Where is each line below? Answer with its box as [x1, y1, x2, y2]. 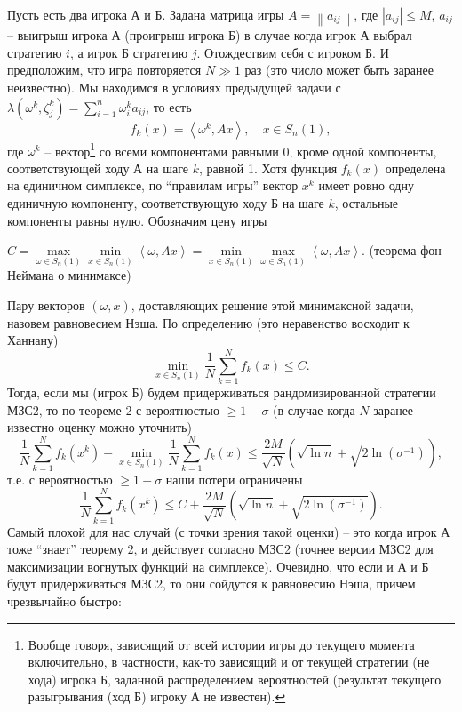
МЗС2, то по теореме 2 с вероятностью [7, 400, 219, 419]
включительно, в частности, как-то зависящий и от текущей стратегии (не [28, 652, 430, 671]
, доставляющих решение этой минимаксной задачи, [131, 296, 414, 315]
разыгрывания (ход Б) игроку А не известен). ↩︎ [28, 687, 286, 706]
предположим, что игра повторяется [7, 60, 202, 79]
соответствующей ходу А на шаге [7, 158, 189, 177]
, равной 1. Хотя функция [198, 158, 338, 177]
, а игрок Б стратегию [69, 43, 188, 61]
